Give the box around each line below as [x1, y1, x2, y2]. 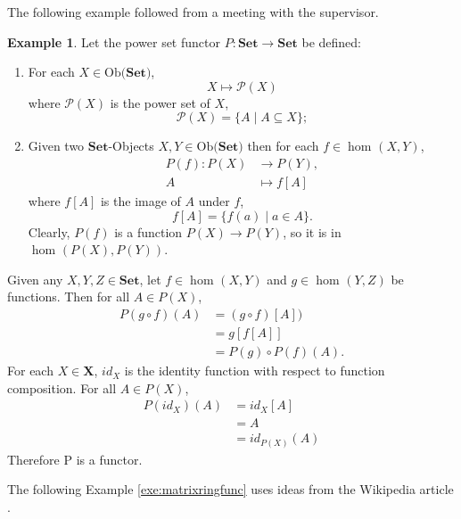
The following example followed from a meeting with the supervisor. [7, 3, 379, 21]
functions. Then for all [7, 287, 130, 306]
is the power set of [110, 93, 210, 111]
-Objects [108, 136, 154, 155]
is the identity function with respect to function [124, 361, 385, 380]
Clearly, [28, 222, 70, 241]
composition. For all [7, 378, 117, 397]
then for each [247, 136, 319, 155]
